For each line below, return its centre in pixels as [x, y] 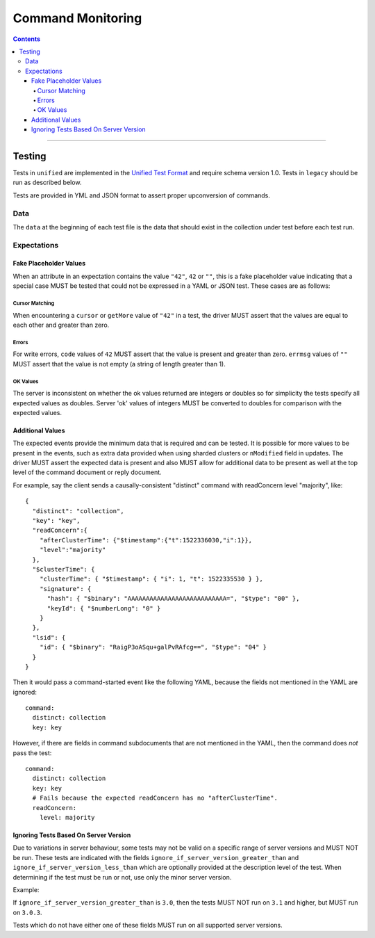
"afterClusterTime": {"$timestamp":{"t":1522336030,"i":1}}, [146, 540]
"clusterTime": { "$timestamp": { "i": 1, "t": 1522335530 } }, [151, 579]
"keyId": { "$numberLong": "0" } [104, 608]
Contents [27, 39]
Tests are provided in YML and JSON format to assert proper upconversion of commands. [142, 195]
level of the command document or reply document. [87, 472]
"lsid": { [49, 637]
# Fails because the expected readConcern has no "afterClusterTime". [155, 798]
